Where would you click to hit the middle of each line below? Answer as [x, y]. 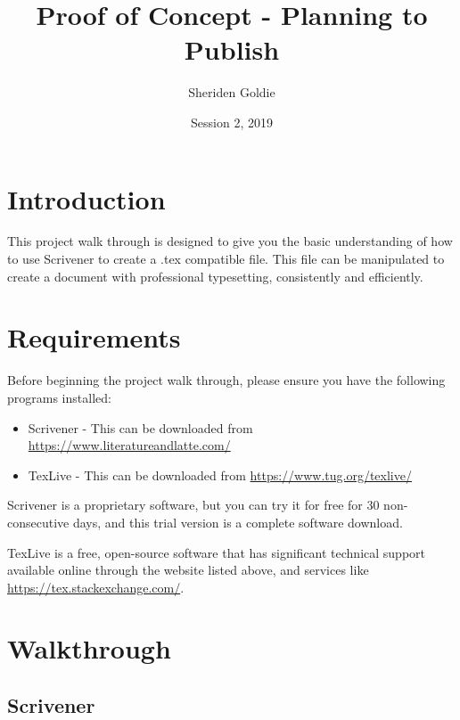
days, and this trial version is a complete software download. [238, 522]
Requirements [94, 337]
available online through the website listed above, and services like [188, 570]
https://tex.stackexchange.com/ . [96, 587]
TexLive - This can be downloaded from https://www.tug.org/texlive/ [220, 475]
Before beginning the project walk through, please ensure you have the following [226, 380]
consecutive [38, 522]
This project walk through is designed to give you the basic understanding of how [230, 241]
